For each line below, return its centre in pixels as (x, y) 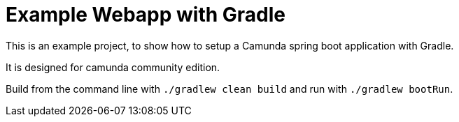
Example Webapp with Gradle (146, 15)
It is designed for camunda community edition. (113, 67)
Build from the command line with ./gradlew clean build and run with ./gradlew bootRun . (229, 89)
